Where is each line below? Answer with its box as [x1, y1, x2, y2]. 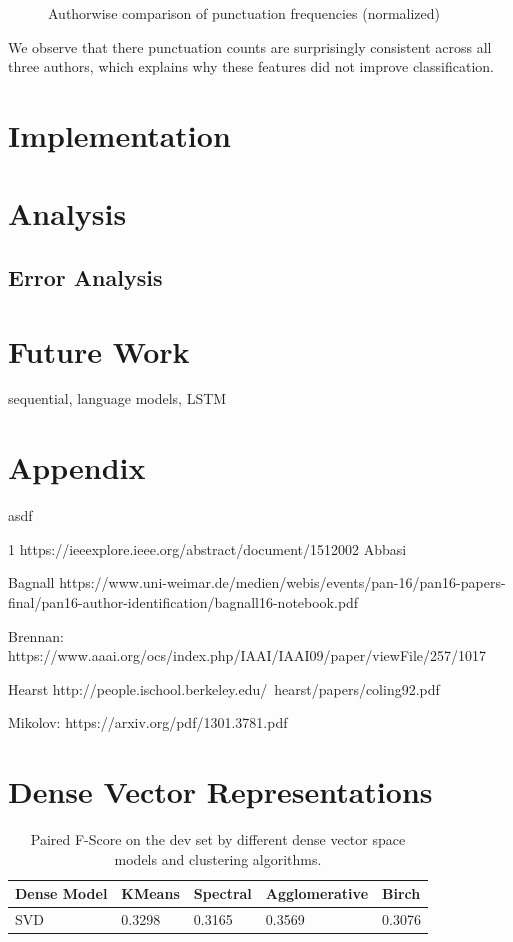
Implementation [8, 114, 231, 155]
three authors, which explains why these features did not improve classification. [8, 56, 494, 77]
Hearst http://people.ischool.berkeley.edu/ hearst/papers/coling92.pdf [8, 678, 440, 699]
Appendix [8, 447, 146, 488]
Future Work [8, 330, 190, 371]
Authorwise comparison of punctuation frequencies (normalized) [48, 3, 441, 23]
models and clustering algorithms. [114, 848, 322, 869]
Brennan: [8, 625, 64, 646]
